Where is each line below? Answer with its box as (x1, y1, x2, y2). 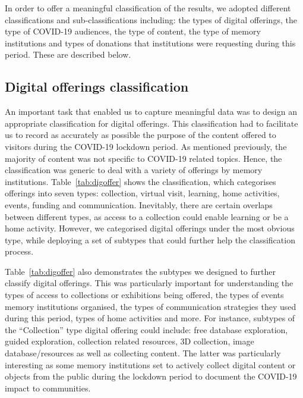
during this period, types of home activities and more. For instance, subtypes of (5, 312, 295, 324)
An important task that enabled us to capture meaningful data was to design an (5, 105, 297, 118)
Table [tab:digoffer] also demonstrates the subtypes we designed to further (5, 265, 276, 277)
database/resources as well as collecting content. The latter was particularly (5, 347, 281, 359)
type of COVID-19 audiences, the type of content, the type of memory (5, 25, 261, 37)
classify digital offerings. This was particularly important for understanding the (5, 277, 293, 289)
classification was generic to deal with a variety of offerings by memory (5, 164, 263, 176)
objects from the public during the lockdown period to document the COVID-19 (5, 370, 297, 383)
